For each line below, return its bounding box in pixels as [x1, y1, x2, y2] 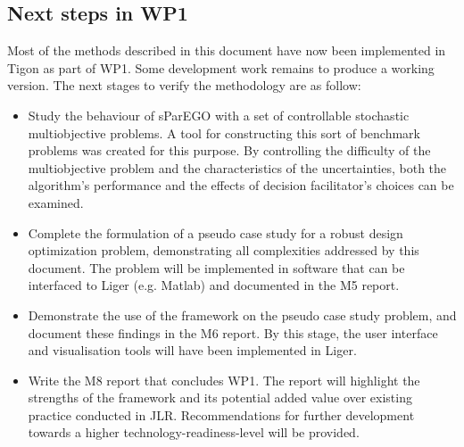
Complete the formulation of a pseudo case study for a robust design [28, 223, 403, 242]
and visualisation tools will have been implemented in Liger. [28, 341, 357, 360]
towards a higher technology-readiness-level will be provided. [28, 423, 360, 442]
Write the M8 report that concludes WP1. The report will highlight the [28, 370, 420, 389]
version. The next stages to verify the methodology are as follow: [7, 76, 361, 95]
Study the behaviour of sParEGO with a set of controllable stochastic [28, 105, 410, 124]
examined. [28, 193, 84, 211]
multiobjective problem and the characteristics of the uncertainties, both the [28, 158, 447, 177]
